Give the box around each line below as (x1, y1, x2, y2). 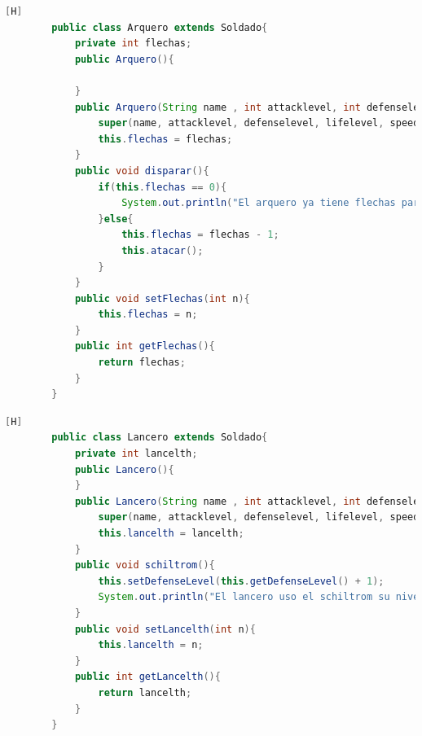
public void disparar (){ (74, 164, 209, 177)
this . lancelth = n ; (98, 639, 204, 651)
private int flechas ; (74, 37, 192, 50)
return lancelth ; (98, 686, 192, 699)
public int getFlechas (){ (74, 340, 215, 353)
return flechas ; (98, 357, 186, 369)
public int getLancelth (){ (74, 671, 221, 683)
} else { (98, 212, 134, 225)
